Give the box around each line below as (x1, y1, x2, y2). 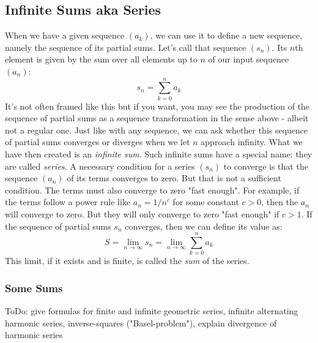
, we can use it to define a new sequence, (150, 29, 302, 42)
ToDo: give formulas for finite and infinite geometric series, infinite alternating (5, 304, 298, 317)
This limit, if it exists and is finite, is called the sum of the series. (5, 254, 250, 267)
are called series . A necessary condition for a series (5, 159, 195, 172)
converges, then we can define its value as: (125, 219, 283, 232)
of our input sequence (208, 53, 289, 66)
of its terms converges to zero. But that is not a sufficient (67, 171, 281, 184)
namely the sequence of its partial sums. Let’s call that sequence (5, 40, 246, 53)
